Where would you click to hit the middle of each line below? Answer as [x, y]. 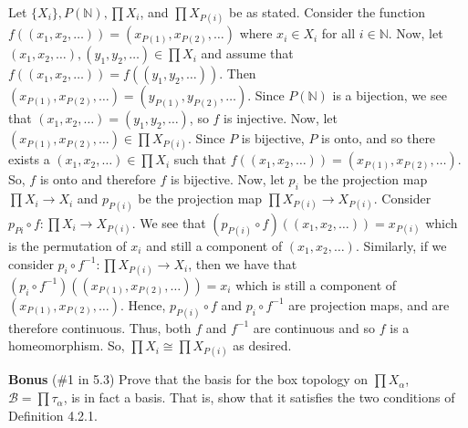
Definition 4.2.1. [53, 415]
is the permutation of [68, 246]
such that [200, 159]
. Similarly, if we [401, 246]
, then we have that [243, 263]
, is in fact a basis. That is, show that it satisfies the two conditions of [259, 397]
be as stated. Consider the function [327, 12]
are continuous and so [314, 327]
